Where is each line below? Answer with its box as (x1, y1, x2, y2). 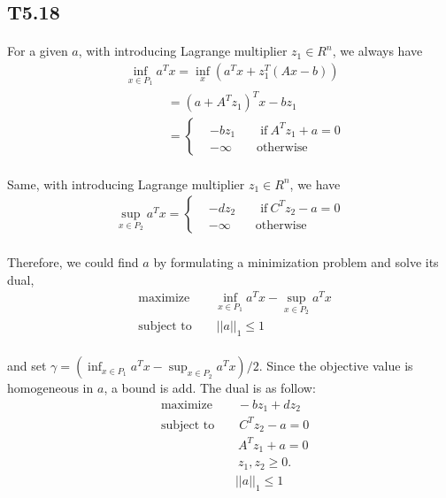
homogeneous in (7, 379, 94, 397)
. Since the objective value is (258, 356, 413, 375)
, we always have (332, 42, 423, 60)
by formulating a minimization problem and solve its (153, 253, 439, 271)
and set (7, 356, 47, 375)
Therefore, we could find (7, 253, 139, 271)
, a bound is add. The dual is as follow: (104, 379, 316, 397)
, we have (289, 174, 341, 193)
